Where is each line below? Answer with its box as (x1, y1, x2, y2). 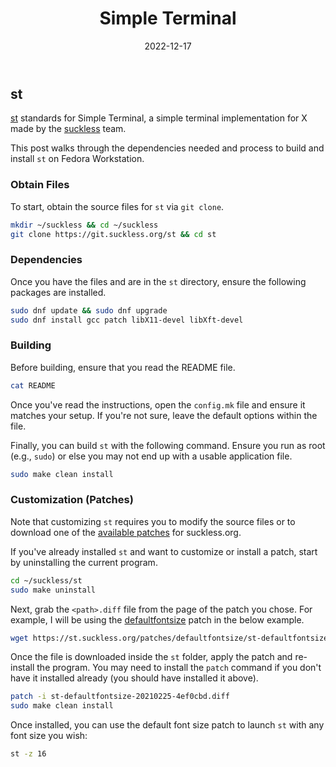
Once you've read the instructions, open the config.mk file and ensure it (10, 398, 306, 411)
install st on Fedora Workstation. (10, 153, 145, 165)
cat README (10, 380, 56, 391)
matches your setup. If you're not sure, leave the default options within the (10, 409, 318, 421)
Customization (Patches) (10, 493, 134, 507)
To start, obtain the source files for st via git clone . (10, 200, 225, 212)
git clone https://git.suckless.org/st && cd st (10, 229, 217, 239)
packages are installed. (10, 286, 107, 298)
